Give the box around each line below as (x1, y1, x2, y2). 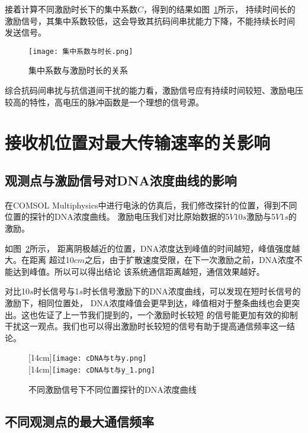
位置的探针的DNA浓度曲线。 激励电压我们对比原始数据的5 (5, 210, 230, 223)
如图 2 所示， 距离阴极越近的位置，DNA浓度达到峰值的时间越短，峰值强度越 (5, 242, 300, 254)
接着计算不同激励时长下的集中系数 (5, 3, 137, 15)
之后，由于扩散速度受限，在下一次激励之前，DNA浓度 (85, 254, 294, 266)
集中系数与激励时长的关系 (28, 64, 128, 76)
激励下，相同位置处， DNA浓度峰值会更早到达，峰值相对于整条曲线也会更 (5, 296, 292, 309)
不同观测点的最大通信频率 (5, 412, 154, 430)
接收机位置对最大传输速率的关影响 (5, 130, 271, 155)
